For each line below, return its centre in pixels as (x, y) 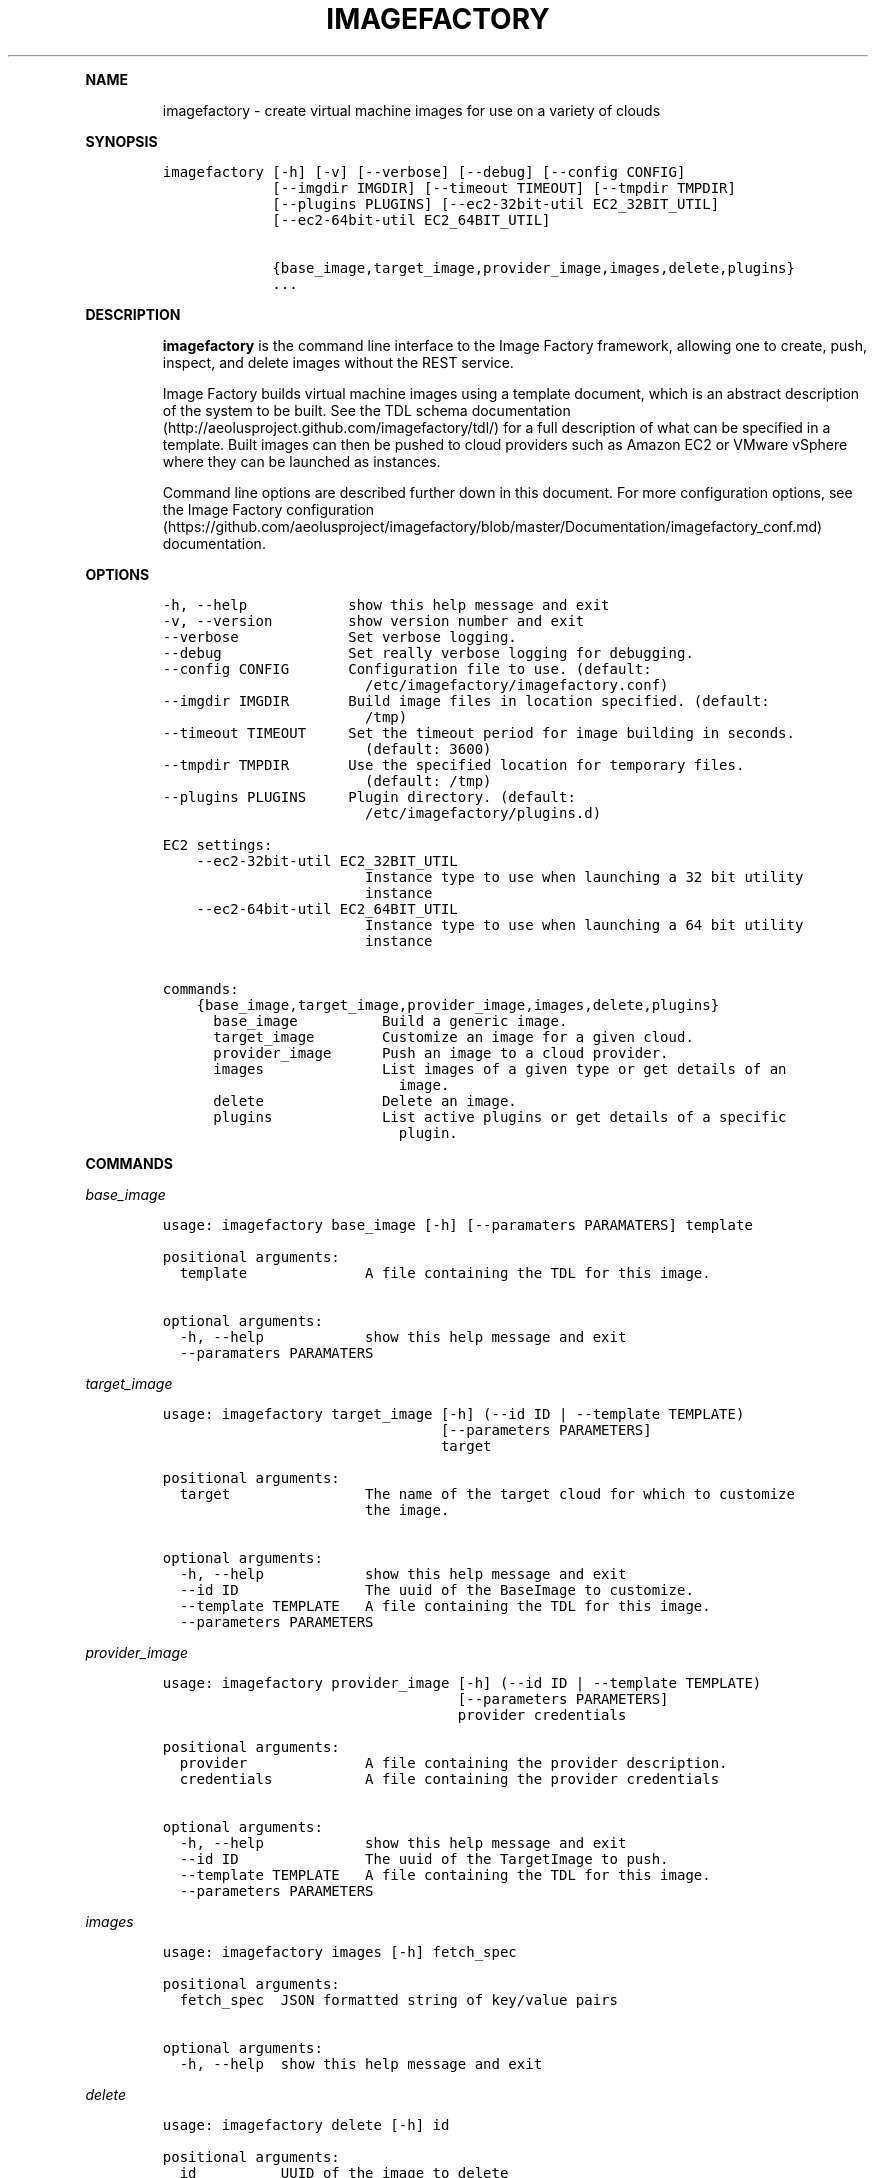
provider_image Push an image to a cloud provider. (441, 1052)
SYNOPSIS (121, 141)
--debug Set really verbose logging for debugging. (428, 652)
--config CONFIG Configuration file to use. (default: (407, 668)
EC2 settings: (217, 844)
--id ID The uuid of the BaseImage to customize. (436, 1589)
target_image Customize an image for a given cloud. (453, 1036)
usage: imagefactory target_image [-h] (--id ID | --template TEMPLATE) (453, 1413)
